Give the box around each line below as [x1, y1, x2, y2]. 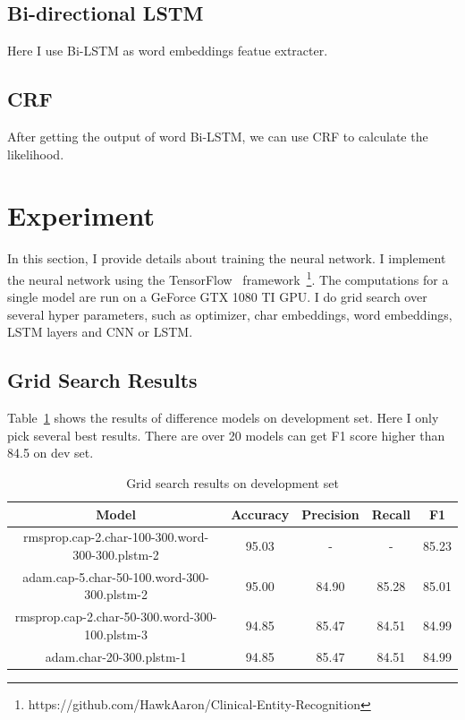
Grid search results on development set [126, 473, 339, 492]
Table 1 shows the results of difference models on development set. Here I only [7, 408, 439, 427]
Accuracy [231, 504, 290, 523]
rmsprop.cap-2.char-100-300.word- [23, 527, 209, 546]
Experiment [7, 197, 156, 234]
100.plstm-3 [84, 624, 148, 643]
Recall [371, 504, 411, 523]
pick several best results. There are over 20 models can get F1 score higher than [7, 425, 445, 444]
